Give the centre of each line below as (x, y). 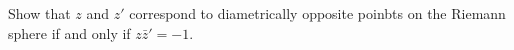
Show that (39, 13)
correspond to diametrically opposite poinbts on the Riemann (317, 13)
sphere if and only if (69, 32)
